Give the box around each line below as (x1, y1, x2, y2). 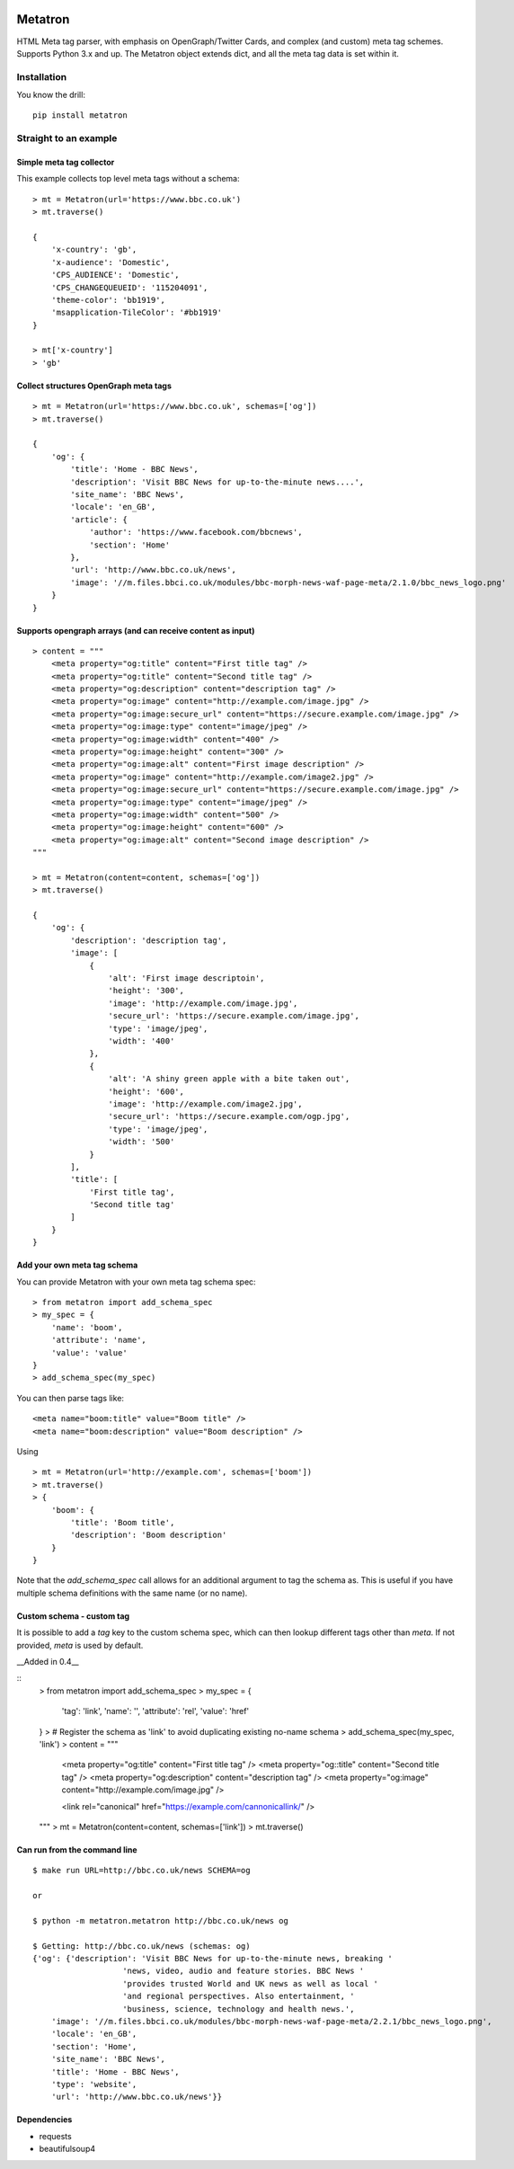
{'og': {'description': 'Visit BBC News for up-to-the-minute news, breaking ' (32, 1953, 393, 1964)
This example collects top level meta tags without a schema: (16, 173, 240, 184)
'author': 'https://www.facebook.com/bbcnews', (89, 527, 303, 538)
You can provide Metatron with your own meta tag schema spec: (16, 1276, 256, 1287)
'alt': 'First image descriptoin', (108, 973, 265, 983)
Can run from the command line (16, 1844, 138, 1855)
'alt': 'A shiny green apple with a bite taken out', (108, 1074, 350, 1084)
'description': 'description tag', (70, 935, 227, 946)
